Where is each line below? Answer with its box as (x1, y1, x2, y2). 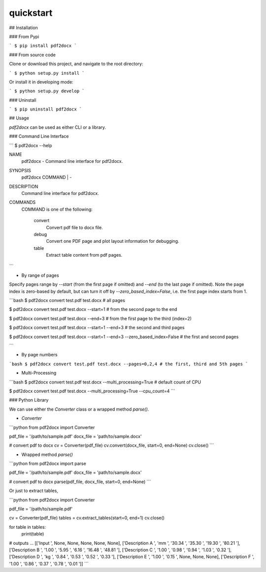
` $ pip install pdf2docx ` (9, 43, 77, 49)
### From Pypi (9, 34, 39, 39)
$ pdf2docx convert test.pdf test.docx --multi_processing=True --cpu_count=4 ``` (9, 388, 175, 394)
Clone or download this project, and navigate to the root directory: (9, 61, 143, 67)
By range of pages (21, 272, 59, 278)
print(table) (21, 531, 44, 537)
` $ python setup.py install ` (9, 70, 85, 76)
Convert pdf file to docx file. (46, 225, 103, 230)
